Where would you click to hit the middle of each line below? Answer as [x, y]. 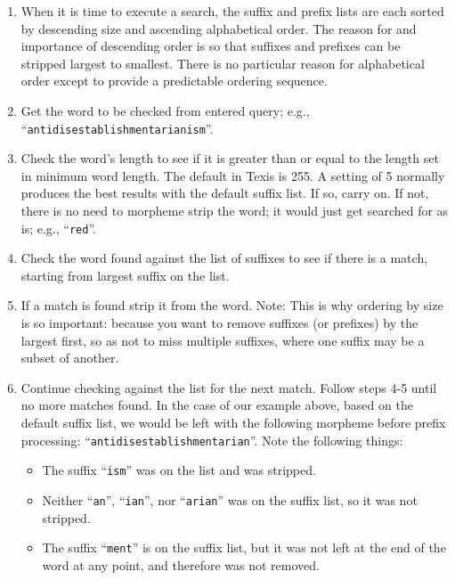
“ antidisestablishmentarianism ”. [117, 128]
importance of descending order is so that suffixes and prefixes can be [211, 46]
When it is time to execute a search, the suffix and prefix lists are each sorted [232, 11]
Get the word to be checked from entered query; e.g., [165, 110]
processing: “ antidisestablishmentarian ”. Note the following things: [212, 440]
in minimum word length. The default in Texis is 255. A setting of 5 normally [233, 175]
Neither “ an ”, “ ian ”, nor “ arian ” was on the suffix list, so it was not [230, 499]
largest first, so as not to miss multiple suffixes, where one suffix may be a [223, 340]
